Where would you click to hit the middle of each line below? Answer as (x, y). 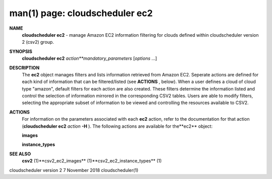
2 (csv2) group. (38, 42)
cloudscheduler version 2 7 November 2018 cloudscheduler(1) (74, 170)
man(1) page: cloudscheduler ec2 (81, 13)
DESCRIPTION (24, 67)
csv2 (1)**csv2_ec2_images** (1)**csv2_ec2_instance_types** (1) (92, 161)
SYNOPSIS (21, 51)
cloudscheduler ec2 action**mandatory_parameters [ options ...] (89, 58)
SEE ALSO (20, 154)
